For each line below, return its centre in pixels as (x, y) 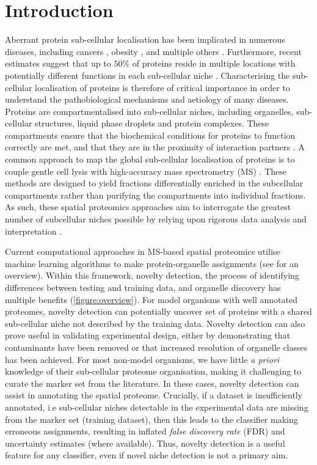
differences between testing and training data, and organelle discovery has (143, 287)
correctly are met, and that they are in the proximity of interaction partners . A (155, 147)
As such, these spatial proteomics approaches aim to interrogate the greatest (148, 207)
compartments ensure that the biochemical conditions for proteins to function (150, 135)
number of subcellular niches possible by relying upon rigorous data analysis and (156, 219)
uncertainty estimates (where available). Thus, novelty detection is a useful (145, 443)
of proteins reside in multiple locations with (214, 63)
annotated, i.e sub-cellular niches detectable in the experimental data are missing (157, 407)
